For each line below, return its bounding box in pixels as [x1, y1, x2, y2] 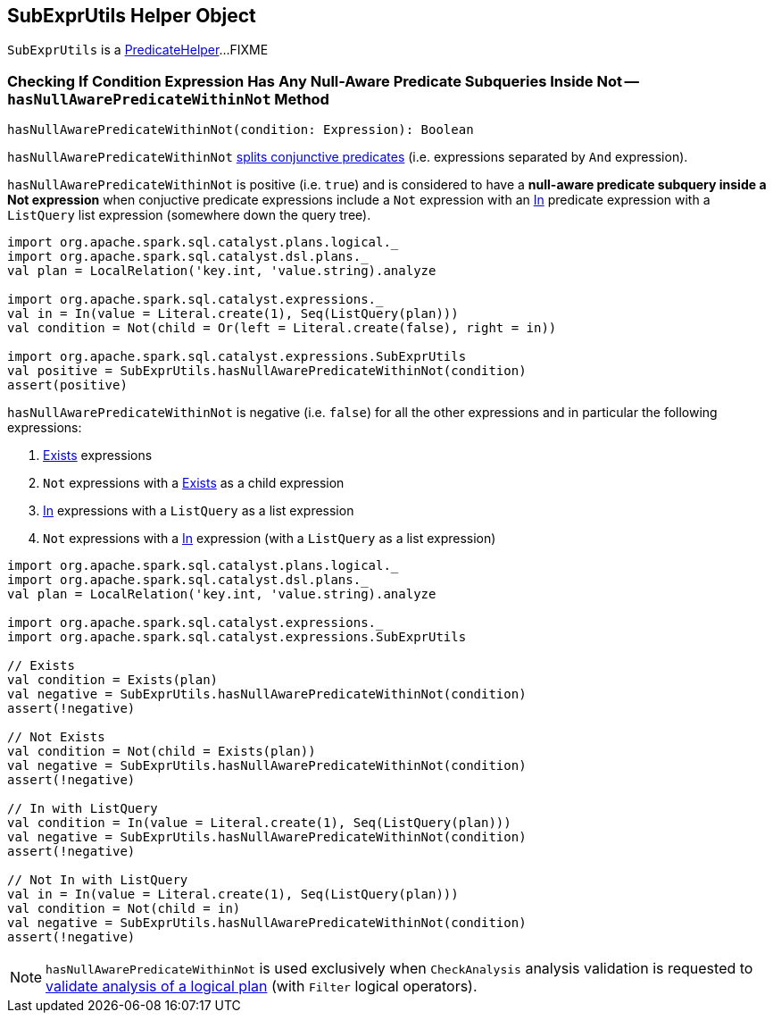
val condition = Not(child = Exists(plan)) [7, 744, 316, 759]
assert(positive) [7, 378, 128, 393]
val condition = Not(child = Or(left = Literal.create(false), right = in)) [7, 321, 557, 336]
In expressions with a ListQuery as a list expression [43, 503, 354, 519]
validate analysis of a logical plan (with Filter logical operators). [46, 977, 478, 996]
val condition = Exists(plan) [7, 673, 219, 688]
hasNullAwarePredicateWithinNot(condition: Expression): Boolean [7, 122, 474, 138]
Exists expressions [43, 447, 153, 464]
